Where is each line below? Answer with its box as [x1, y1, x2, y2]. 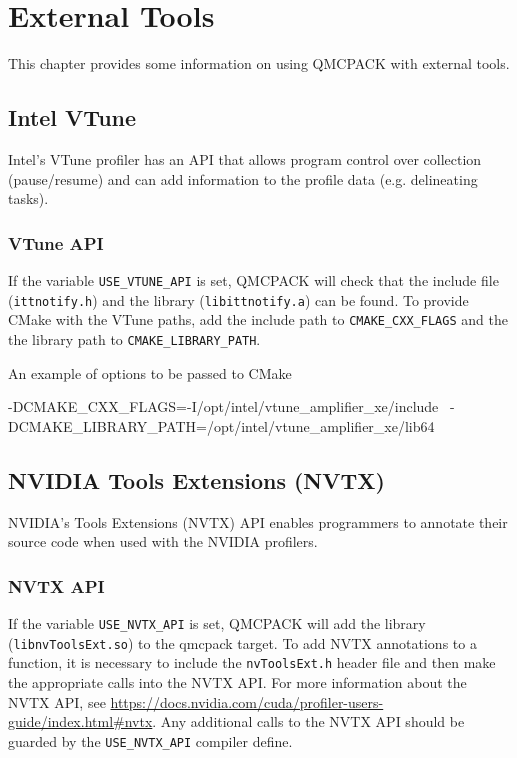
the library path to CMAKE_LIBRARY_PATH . [8, 328, 261, 349]
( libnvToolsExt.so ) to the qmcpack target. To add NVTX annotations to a [8, 632, 477, 653]
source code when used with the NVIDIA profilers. [8, 531, 318, 552]
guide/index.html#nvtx [8, 711, 153, 732]
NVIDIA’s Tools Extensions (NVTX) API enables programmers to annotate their [8, 511, 508, 532]
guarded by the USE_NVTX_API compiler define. [8, 730, 293, 751]
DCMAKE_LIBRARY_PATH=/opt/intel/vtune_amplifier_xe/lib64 [8, 415, 435, 436]
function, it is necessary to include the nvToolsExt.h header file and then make [8, 652, 496, 673]
